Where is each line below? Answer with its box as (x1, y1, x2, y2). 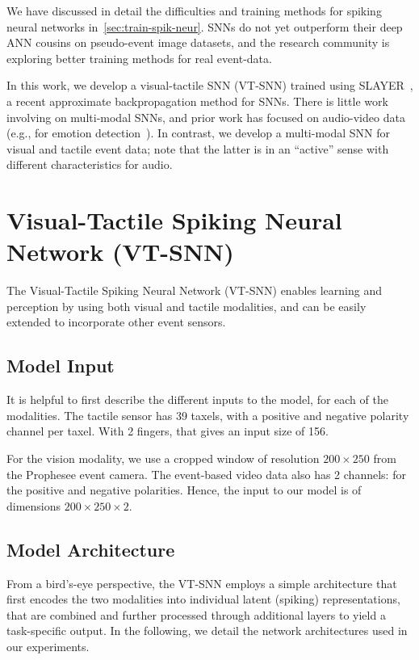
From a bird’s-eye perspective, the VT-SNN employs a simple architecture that (6, 574, 397, 591)
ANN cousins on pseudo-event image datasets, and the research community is (6, 34, 390, 51)
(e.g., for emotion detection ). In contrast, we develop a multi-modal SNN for (6, 124, 391, 141)
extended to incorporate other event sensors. (6, 313, 226, 330)
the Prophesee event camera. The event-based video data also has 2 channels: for (6, 465, 406, 482)
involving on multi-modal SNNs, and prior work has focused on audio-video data (6, 108, 405, 125)
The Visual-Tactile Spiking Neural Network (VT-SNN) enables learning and (6, 282, 383, 299)
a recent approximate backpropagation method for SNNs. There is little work (6, 92, 388, 109)
